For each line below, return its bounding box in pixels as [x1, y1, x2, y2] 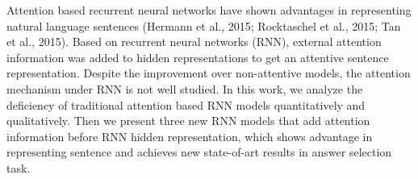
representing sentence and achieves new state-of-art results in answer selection [6, 144, 392, 160]
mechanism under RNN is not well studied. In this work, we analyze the [6, 80, 363, 97]
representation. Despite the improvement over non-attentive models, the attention [6, 65, 411, 81]
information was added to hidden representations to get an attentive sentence [6, 48, 389, 65]
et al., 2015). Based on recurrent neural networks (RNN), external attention [6, 33, 382, 50]
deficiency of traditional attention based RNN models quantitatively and [6, 96, 366, 113]
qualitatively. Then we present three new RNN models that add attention [6, 112, 370, 129]
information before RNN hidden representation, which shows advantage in [6, 127, 373, 144]
